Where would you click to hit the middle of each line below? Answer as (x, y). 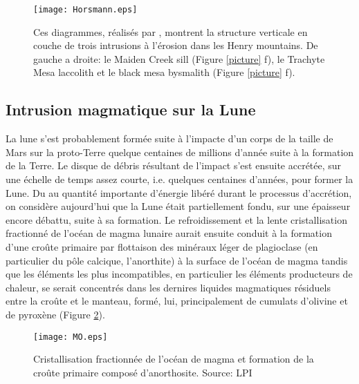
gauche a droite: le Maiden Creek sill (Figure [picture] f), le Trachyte (179, 58)
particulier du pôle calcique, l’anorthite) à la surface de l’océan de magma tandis (177, 260)
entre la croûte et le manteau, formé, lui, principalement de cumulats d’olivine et (177, 301)
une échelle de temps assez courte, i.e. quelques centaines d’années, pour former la (179, 179)
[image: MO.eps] (71, 337)
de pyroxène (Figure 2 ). (55, 314)
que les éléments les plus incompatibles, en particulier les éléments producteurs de (179, 274)
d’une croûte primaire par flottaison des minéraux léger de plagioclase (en (162, 246)
